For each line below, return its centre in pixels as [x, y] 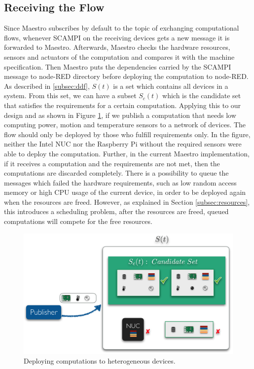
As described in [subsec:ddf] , [47, 86]
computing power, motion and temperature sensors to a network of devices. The [125, 125]
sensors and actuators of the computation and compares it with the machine [119, 56]
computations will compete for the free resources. [78, 221]
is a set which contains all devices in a [171, 86]
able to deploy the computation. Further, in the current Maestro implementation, [127, 153]
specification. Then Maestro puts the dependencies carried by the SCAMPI [118, 66]
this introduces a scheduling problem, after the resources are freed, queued [116, 211]
